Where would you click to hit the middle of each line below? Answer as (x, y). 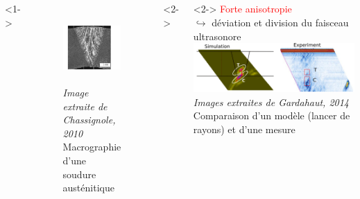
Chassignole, (89, 120)
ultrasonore (217, 36)
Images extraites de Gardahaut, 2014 (271, 102)
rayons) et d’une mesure (244, 129)
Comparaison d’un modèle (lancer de (272, 115)
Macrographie (92, 147)
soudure (79, 174)
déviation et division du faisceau (280, 22)
